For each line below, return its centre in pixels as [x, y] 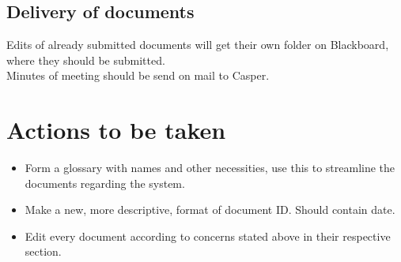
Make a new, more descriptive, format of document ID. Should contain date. [210, 210]
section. [43, 251]
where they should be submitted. [86, 60]
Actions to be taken [116, 130]
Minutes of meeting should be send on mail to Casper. [138, 75]
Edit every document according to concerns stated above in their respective [208, 236]
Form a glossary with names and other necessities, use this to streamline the [210, 168]
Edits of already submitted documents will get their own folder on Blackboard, [198, 45]
